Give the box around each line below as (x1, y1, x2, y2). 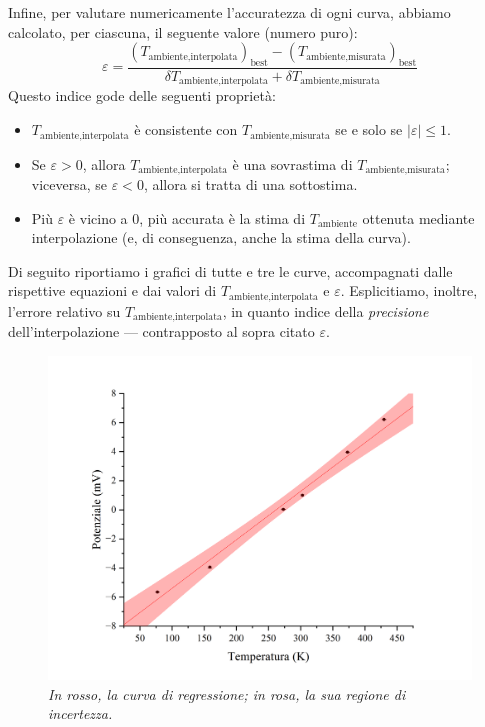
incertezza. (48, 703, 113, 724)
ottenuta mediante (362, 207, 475, 228)
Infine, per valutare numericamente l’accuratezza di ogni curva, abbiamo (8, 2, 451, 22)
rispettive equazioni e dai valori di (8, 280, 217, 301)
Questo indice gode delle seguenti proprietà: (8, 85, 276, 106)
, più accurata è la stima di (139, 207, 306, 228)
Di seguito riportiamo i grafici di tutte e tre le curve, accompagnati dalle (8, 260, 453, 281)
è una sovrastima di (232, 153, 353, 174)
